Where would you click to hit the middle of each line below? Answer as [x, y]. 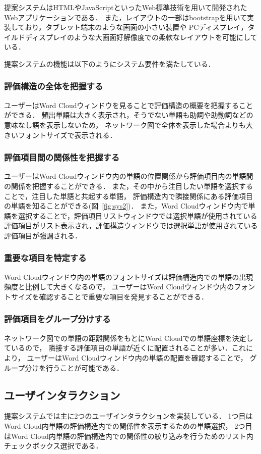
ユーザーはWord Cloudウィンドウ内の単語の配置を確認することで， [137, 357]
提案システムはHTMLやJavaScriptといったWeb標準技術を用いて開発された [126, 7]
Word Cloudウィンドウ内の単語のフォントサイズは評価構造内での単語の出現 [129, 276]
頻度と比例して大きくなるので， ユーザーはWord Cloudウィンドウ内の [119, 287]
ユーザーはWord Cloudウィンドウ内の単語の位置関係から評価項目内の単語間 [129, 176]
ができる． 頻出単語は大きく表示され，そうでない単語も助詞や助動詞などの [129, 115]
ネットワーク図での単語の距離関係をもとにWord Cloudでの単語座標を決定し [129, 338]
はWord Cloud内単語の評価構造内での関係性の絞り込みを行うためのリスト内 [129, 436]
